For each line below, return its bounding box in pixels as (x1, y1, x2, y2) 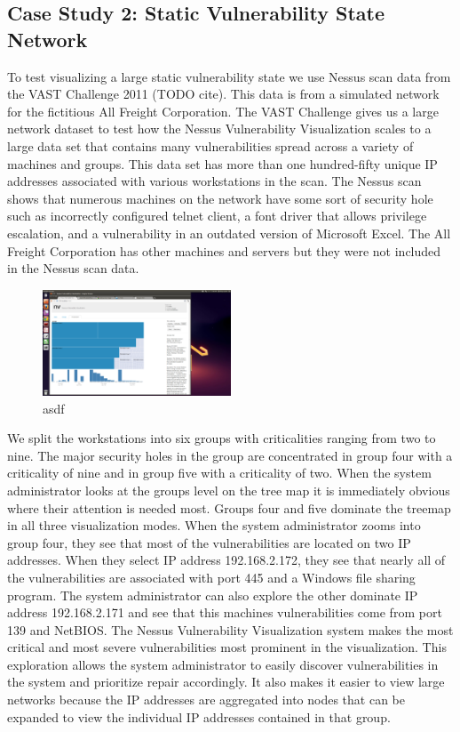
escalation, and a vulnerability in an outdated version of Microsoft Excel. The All (7, 223, 451, 242)
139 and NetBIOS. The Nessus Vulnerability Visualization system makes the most (7, 620, 454, 639)
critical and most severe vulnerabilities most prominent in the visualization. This (7, 638, 447, 656)
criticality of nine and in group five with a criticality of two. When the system (7, 463, 432, 482)
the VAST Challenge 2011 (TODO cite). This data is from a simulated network (7, 84, 440, 103)
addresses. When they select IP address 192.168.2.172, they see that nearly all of (7, 551, 446, 569)
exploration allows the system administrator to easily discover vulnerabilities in (7, 655, 439, 673)
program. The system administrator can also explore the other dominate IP (7, 585, 418, 604)
